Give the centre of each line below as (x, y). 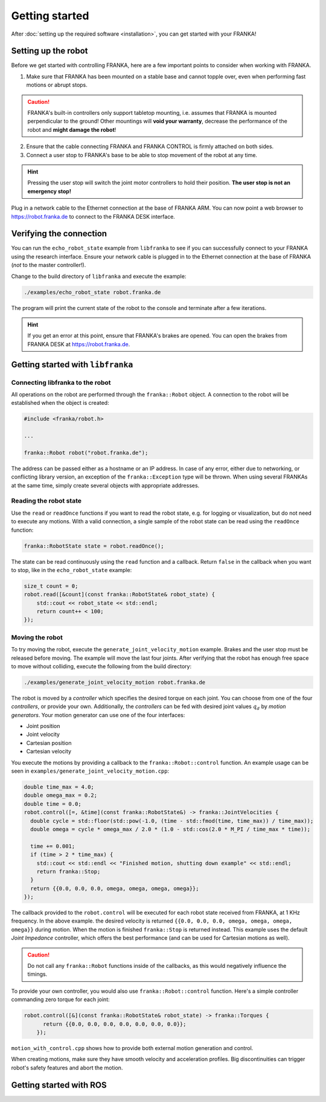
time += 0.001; (53, 846)
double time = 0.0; (53, 804)
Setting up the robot (50, 51)
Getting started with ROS (59, 1085)
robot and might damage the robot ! (72, 129)
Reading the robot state (46, 501)
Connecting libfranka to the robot (61, 382)
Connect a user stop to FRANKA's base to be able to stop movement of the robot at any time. (142, 155)
